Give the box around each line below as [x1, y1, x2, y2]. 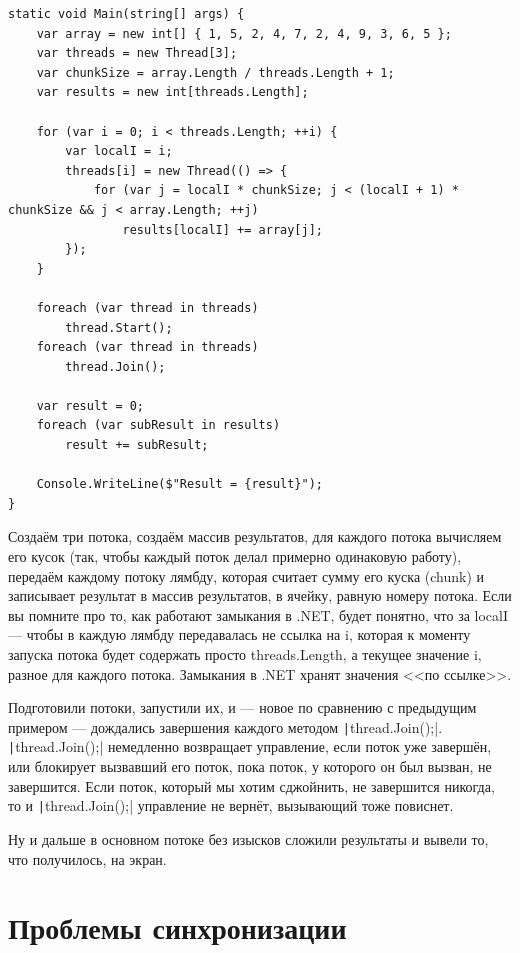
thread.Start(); [65, 320, 173, 335]
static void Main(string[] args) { [8, 7, 245, 21]
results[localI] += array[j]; [122, 222, 323, 237]
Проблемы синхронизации [8, 907, 347, 948]
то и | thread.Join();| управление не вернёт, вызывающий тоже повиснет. [8, 795, 454, 816]
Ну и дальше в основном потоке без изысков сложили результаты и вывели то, [8, 828, 489, 849]
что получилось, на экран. [8, 848, 167, 869]
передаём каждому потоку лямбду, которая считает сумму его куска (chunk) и [8, 565, 485, 586]
